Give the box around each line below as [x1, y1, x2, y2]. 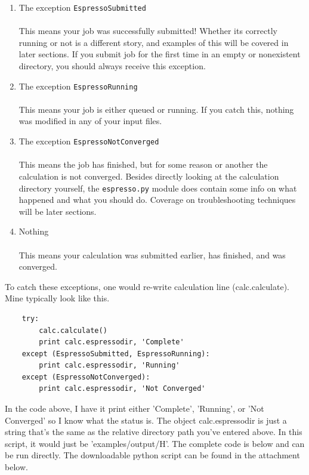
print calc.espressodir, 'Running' [39, 361, 180, 370]
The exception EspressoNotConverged [18, 135, 159, 147]
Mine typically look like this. [5, 292, 110, 304]
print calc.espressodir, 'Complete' [39, 338, 184, 347]
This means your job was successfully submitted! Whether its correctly [18, 24, 277, 37]
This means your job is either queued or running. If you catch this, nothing [18, 103, 294, 115]
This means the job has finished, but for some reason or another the [18, 158, 268, 171]
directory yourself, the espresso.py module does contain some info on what [18, 181, 297, 194]
